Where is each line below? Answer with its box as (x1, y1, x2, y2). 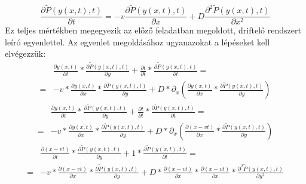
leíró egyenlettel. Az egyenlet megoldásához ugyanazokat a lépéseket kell (5, 35, 270, 48)
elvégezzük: (5, 47, 46, 60)
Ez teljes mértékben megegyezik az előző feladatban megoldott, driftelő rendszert (5, 24, 301, 36)
